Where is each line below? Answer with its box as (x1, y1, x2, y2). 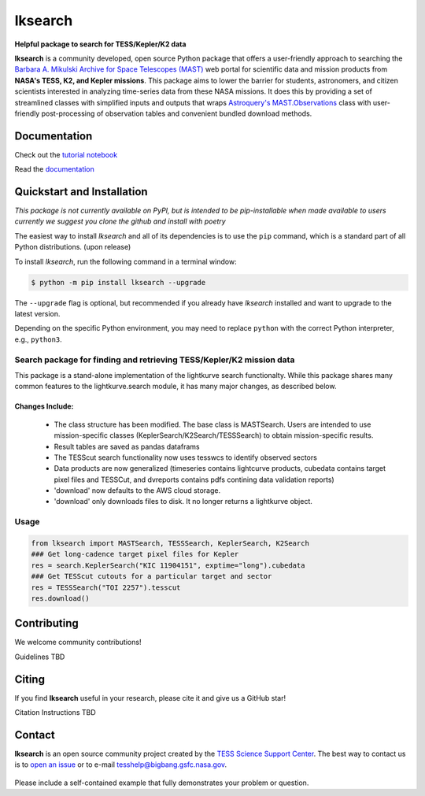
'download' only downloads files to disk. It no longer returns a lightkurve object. (54, 497, 312, 506)
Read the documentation (14, 165, 94, 174)
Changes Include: (14, 402, 74, 411)
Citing (14, 672, 45, 686)
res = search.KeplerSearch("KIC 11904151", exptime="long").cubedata (31, 561, 305, 570)
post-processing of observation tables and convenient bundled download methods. (41, 109, 312, 118)
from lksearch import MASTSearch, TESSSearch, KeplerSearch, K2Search (31, 539, 310, 547)
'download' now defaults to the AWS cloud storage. (54, 486, 220, 495)
